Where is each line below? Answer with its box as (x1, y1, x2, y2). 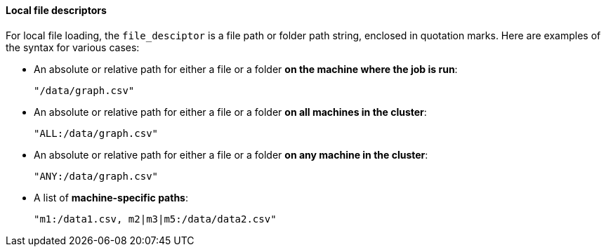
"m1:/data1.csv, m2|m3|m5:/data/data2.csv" (34, 213, 277, 225)
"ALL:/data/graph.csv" (34, 127, 159, 139)
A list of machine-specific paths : (34, 191, 188, 204)
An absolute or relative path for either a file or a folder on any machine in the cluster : (34, 148, 428, 161)
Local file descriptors (6, 4, 107, 16)
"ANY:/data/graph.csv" (34, 170, 159, 182)
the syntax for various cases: (6, 41, 140, 53)
